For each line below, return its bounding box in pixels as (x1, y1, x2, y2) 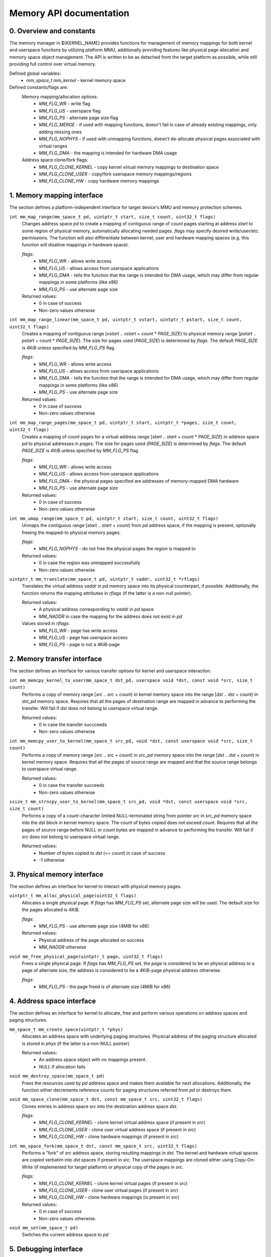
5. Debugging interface (9, 1245, 83, 1253)
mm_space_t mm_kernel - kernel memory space (26, 77, 126, 83)
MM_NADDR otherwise (39, 944, 86, 950)
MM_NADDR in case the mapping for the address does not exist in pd (39, 613, 183, 619)
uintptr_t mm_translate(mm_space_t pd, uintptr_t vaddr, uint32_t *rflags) (9, 576, 200, 582)
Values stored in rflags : (22, 620, 70, 626)
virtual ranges (39, 143, 68, 149)
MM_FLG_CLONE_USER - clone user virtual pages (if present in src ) (39, 1187, 179, 1193)
